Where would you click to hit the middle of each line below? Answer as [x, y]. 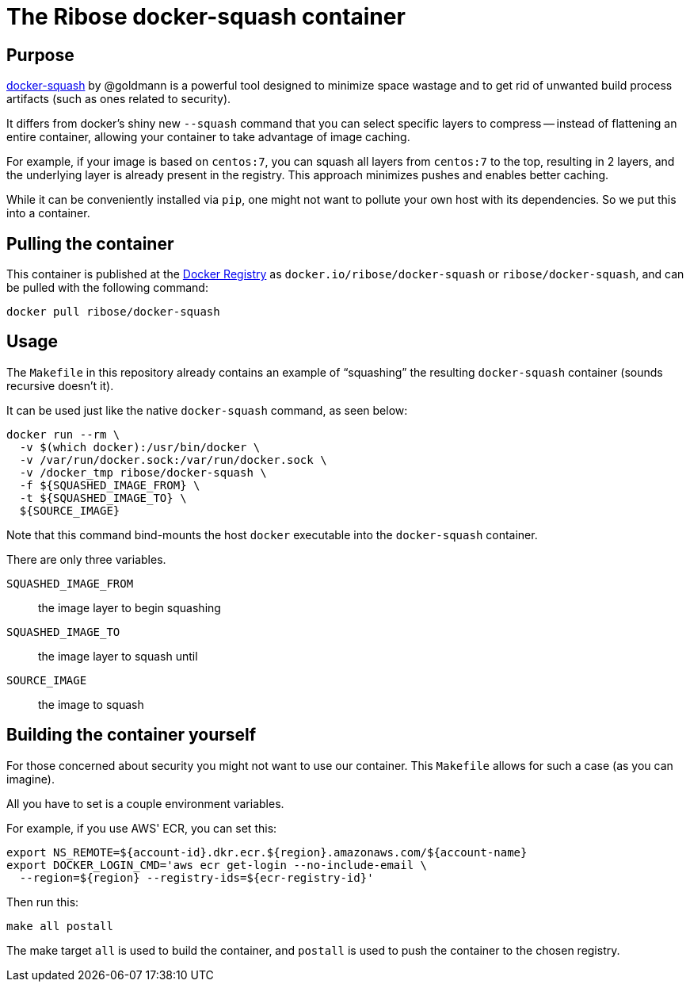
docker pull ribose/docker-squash [113, 312]
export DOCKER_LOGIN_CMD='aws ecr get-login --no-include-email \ [217, 865]
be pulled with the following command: [107, 288]
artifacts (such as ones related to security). [119, 99]
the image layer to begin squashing [130, 607]
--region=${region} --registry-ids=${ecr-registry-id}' [196, 877]
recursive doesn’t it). [60, 385]
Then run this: [43, 902]
